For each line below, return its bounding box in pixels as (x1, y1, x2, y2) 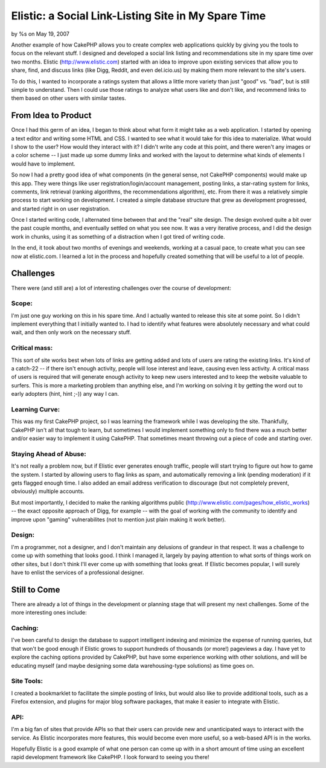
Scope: (11, 299, 33, 308)
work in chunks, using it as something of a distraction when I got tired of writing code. (11, 233, 226, 240)
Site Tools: (11, 677, 43, 685)
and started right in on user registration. (11, 205, 110, 212)
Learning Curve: (11, 405, 60, 413)
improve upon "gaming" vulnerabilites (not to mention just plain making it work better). (11, 515, 226, 523)
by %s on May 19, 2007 (11, 30, 69, 37)
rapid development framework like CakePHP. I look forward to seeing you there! (11, 753, 209, 761)
